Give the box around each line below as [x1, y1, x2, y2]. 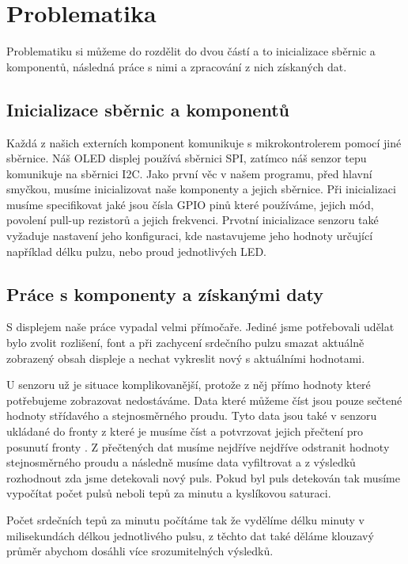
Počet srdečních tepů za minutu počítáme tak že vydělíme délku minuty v [6, 512, 365, 528]
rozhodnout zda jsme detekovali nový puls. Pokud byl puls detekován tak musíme [6, 469, 400, 486]
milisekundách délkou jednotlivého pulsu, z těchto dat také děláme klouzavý [6, 527, 374, 543]
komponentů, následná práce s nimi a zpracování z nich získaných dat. [6, 58, 347, 74]
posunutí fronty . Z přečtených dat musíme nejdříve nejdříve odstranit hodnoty [6, 438, 390, 455]
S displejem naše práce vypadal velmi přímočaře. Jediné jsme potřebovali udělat [6, 318, 395, 335]
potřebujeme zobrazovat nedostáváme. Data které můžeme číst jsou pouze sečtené [6, 391, 402, 408]
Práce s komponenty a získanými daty [6, 281, 323, 306]
